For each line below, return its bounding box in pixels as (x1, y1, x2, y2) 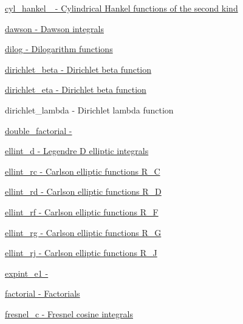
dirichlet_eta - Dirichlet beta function (5, 83, 146, 96)
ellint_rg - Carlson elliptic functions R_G (5, 226, 162, 238)
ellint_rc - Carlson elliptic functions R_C (5, 164, 160, 177)
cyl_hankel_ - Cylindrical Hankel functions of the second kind (5, 2, 238, 14)
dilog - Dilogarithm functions (5, 42, 113, 55)
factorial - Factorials (5, 287, 80, 300)
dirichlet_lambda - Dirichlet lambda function (5, 103, 174, 116)
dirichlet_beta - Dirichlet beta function (5, 62, 152, 75)
